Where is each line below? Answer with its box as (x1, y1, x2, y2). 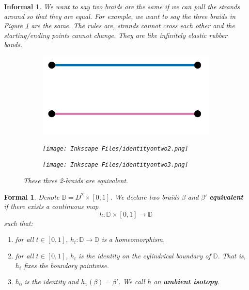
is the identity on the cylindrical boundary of (78, 251, 211, 261)
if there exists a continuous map (4, 201, 99, 211)
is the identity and (24, 276, 79, 287)
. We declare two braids (110, 191, 179, 202)
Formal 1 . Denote (4, 191, 60, 202)
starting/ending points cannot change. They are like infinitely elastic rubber (4, 30, 228, 40)
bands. (4, 39, 22, 50)
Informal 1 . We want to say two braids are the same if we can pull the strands (4, 1, 240, 11)
